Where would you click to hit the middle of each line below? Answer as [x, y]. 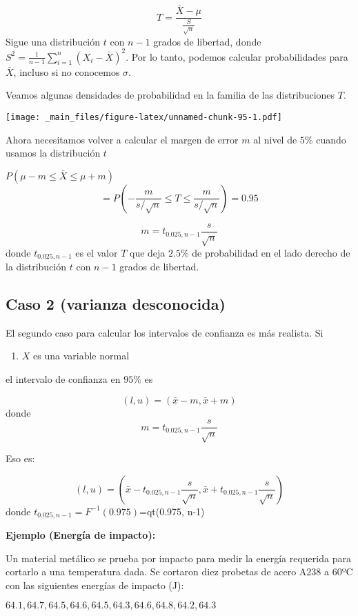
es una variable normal [81, 356]
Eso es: [20, 458]
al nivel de [275, 139]
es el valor [97, 252]
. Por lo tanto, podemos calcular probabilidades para [237, 56]
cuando [331, 139]
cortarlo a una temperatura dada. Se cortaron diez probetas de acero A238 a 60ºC [179, 572]
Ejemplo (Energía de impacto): [81, 535]
